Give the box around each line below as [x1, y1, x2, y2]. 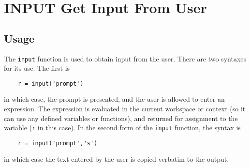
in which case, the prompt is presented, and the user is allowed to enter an [4, 94, 225, 104]
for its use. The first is [4, 63, 70, 73]
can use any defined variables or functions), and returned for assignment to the [4, 113, 238, 123]
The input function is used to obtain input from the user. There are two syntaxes [4, 53, 247, 63]
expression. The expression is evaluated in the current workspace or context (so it [4, 104, 246, 114]
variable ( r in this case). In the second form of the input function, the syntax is [4, 122, 241, 133]
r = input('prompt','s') [17, 139, 98, 147]
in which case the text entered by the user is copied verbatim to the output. [4, 153, 229, 164]
